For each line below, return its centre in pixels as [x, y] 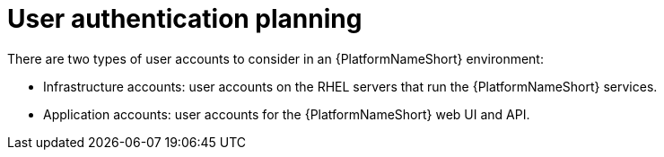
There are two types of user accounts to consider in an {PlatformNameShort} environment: [275, 58]
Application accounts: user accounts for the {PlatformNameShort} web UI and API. [287, 114]
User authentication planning [185, 19]
